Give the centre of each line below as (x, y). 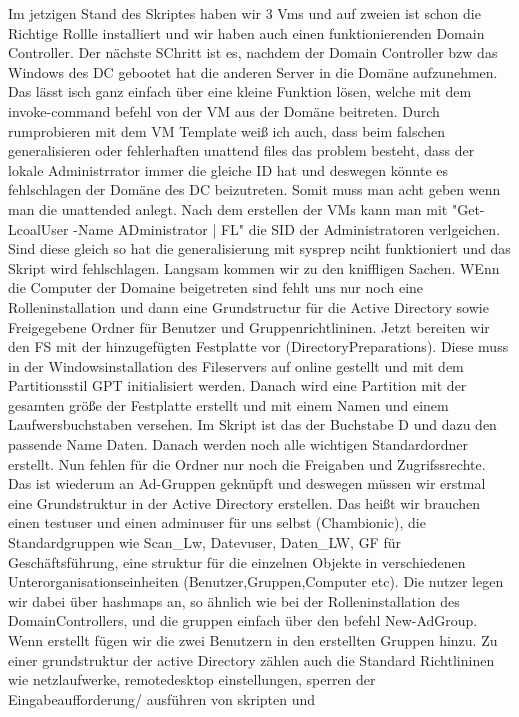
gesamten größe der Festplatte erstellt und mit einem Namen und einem (228, 404)
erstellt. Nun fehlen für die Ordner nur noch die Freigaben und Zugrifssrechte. (247, 463)
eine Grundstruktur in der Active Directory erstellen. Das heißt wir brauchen (244, 502)
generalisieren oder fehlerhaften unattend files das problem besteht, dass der (241, 150)
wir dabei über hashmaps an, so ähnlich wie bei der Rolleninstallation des (234, 600)
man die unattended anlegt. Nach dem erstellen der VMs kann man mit (228, 208)
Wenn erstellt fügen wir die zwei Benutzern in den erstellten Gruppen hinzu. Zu (253, 640)
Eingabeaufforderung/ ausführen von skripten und (162, 698)
